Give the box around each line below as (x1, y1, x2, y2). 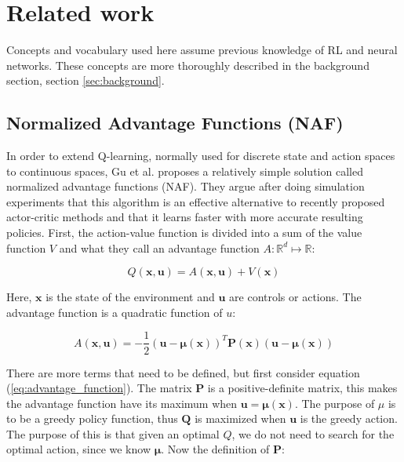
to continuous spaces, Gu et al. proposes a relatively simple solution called (6, 162, 363, 179)
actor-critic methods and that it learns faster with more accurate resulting (6, 209, 363, 225)
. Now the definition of (161, 441, 270, 457)
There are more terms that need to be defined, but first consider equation (6, 364, 360, 380)
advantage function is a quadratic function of (6, 304, 223, 320)
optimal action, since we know (6, 441, 151, 457)
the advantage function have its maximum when (6, 395, 238, 411)
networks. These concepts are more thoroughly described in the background (6, 56, 369, 73)
